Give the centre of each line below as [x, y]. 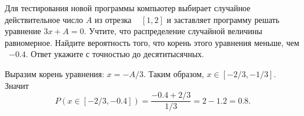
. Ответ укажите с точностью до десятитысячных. [115, 54]
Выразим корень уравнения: [55, 73]
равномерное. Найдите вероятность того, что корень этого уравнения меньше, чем [152, 42]
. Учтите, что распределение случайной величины [173, 31]
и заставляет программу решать [223, 19]
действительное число [44, 19]
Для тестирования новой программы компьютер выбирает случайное [128, 8]
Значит [17, 85]
